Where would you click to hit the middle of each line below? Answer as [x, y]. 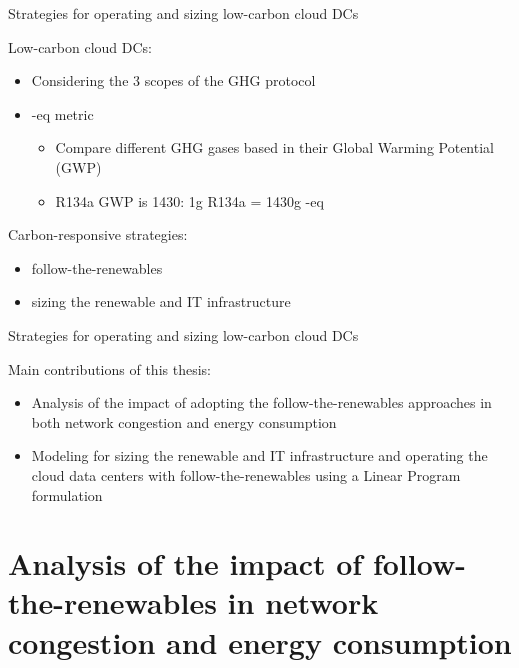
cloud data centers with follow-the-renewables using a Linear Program [246, 474]
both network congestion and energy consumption [184, 421]
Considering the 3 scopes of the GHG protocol [173, 80]
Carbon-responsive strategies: [98, 234]
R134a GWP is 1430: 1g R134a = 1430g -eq [189, 200]
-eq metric [62, 113]
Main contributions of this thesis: [109, 368]
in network [303, 602]
